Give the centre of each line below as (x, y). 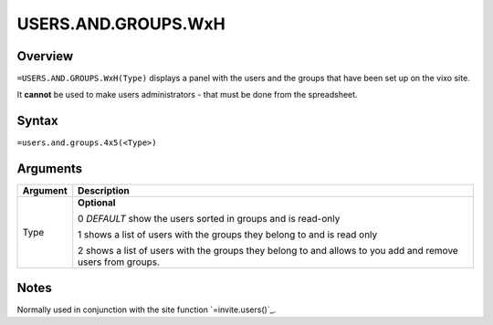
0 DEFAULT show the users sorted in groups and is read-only (209, 219)
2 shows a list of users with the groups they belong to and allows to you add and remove (268, 251)
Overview (45, 56)
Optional (97, 203)
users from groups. (119, 262)
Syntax (37, 121)
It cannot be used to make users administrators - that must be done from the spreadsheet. (187, 95)
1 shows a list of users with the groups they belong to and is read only (228, 235)
